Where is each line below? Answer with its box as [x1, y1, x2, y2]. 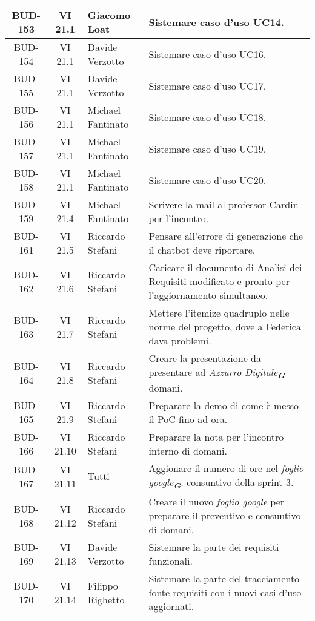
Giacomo [87, 8, 131, 22]
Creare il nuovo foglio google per [148, 494, 285, 509]
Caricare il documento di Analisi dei [148, 260, 302, 274]
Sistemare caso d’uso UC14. [148, 15, 284, 29]
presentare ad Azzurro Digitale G [148, 365, 285, 381]
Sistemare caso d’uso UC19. [148, 141, 267, 156]
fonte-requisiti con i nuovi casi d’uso [148, 585, 302, 600]
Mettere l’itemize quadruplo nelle [148, 306, 290, 320]
